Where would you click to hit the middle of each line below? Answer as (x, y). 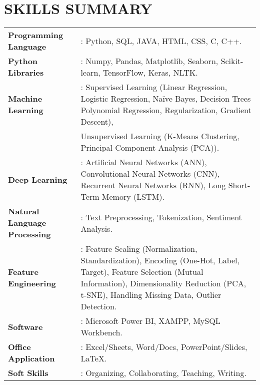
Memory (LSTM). (133, 197)
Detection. (99, 306)
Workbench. (101, 332)
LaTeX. (94, 358)
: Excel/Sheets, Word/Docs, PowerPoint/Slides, (164, 347)
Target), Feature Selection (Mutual (142, 272)
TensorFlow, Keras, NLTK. (150, 73)
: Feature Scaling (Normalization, (139, 249)
